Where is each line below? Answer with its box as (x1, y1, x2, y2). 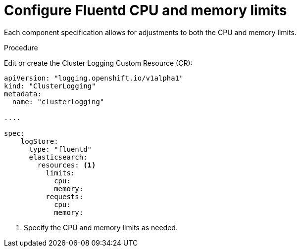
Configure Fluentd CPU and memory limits (4, 2, 287, 19)
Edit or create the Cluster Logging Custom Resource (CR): (4, 58, 193, 67)
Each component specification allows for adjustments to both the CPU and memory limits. (4, 28, 297, 37)
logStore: (20, 137, 58, 145)
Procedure (4, 43, 38, 52)
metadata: (4, 89, 42, 98)
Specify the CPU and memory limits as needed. (24, 223, 178, 232)
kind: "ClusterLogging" (4, 82, 96, 90)
